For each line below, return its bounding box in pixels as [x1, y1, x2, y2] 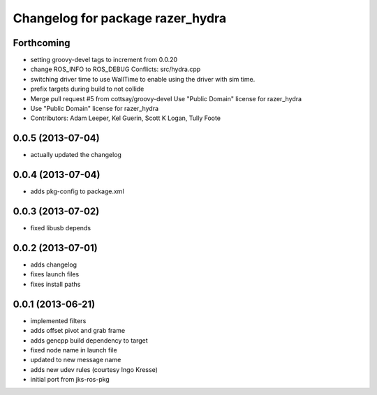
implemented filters [30, 316, 87, 325]
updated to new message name [30, 356, 121, 364]
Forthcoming [13, 37, 71, 49]
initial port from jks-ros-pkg [30, 375, 110, 384]
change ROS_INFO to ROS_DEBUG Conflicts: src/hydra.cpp [30, 65, 201, 73]
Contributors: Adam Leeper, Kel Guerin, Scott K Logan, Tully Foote [30, 114, 221, 122]
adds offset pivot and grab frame [30, 327, 126, 335]
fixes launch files [30, 270, 80, 278]
